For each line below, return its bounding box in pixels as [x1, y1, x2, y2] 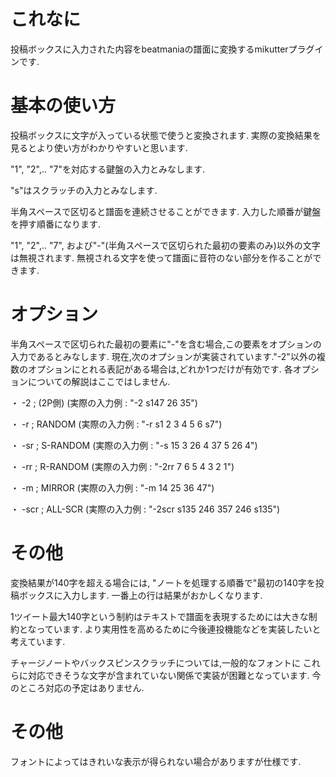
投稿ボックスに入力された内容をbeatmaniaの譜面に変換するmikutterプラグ [10, 43, 315, 55]
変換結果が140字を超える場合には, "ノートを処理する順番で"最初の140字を [10, 576, 316, 589]
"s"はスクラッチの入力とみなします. [10, 184, 158, 196]
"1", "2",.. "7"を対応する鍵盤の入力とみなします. [10, 163, 206, 175]
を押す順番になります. [10, 218, 102, 230]
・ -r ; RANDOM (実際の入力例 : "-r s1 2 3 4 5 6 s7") [10, 418, 223, 430]
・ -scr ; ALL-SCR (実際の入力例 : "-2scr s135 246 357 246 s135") [10, 503, 281, 515]
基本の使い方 [10, 95, 117, 117]
